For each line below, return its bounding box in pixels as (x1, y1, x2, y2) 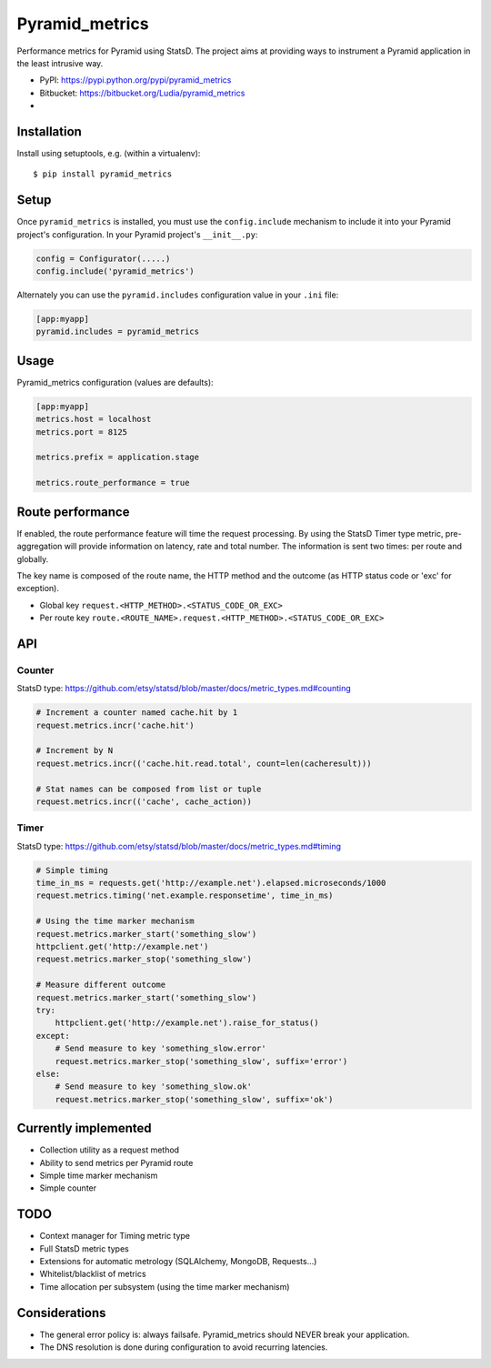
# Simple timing (35, 865, 109, 875)
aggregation (16, 541, 63, 552)
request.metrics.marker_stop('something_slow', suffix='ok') (55, 1094, 334, 1104)
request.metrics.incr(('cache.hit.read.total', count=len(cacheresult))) (35, 758, 372, 769)
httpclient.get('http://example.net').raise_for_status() (55, 1018, 319, 1028)
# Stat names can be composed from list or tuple (35, 783, 262, 794)
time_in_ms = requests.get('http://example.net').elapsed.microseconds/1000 (35, 878, 386, 889)
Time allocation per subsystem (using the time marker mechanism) (39, 1281, 290, 1292)
